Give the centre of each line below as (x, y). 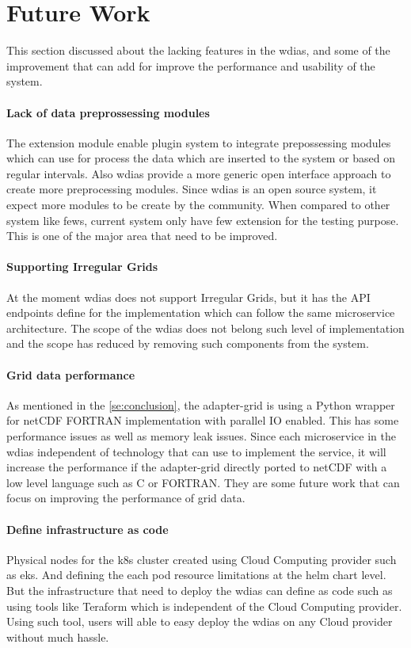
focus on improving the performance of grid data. (126, 498)
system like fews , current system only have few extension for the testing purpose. (203, 220)
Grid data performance (71, 374)
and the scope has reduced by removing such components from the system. (188, 343)
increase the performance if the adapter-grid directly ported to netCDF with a (197, 467)
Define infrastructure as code (88, 529)
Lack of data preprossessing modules (108, 112)
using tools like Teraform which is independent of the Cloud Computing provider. (204, 606)
